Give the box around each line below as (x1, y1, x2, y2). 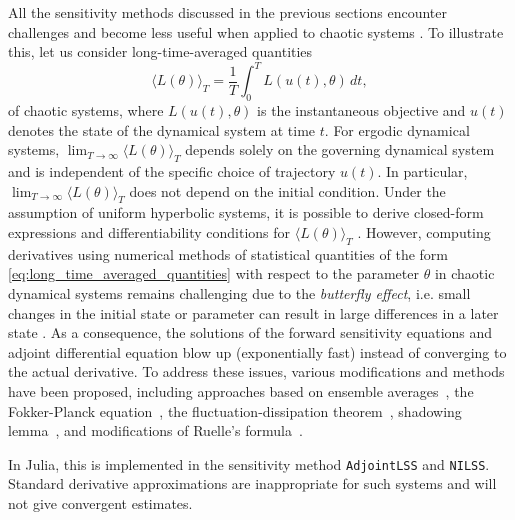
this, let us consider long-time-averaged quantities (8, 41, 313, 62)
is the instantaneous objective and (257, 100, 466, 121)
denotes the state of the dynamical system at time (8, 119, 316, 140)
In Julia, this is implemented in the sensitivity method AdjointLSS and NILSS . (8, 453, 490, 474)
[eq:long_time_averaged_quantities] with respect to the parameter (8, 263, 419, 284)
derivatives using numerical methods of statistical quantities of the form (8, 243, 449, 264)
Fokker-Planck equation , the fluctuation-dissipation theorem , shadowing (8, 400, 462, 421)
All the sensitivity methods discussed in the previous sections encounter (8, 2, 448, 22)
